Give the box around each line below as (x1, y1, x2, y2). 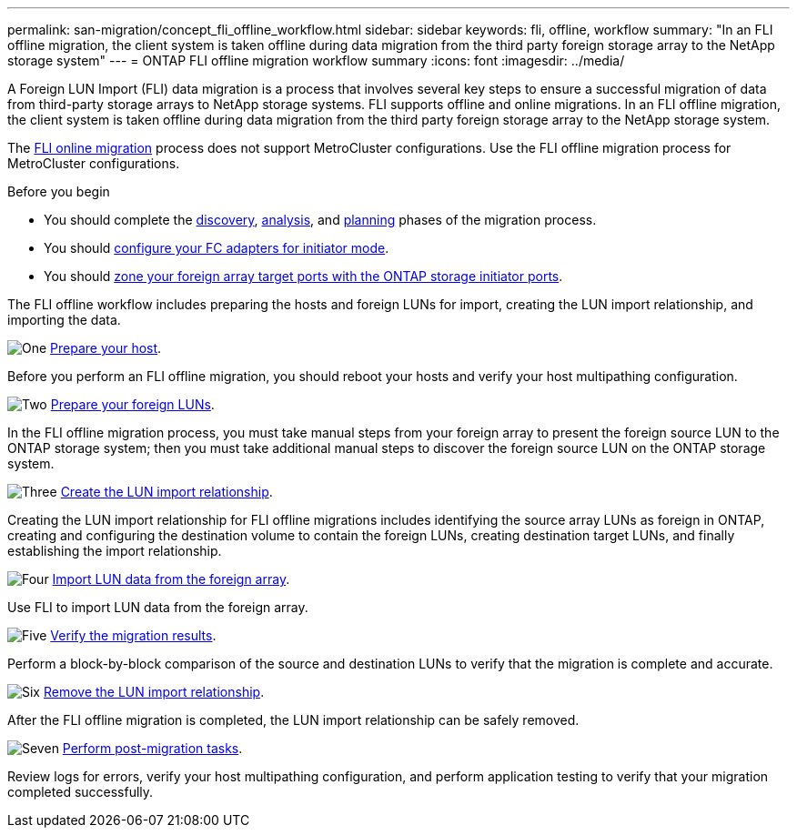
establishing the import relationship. (7, 543, 222, 558)
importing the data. (7, 312, 121, 327)
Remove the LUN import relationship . (43, 684, 265, 699)
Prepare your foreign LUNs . (50, 397, 215, 412)
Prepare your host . (50, 340, 162, 356)
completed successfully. (7, 784, 154, 800)
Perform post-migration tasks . (62, 740, 243, 756)
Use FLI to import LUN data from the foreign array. (7, 599, 308, 615)
